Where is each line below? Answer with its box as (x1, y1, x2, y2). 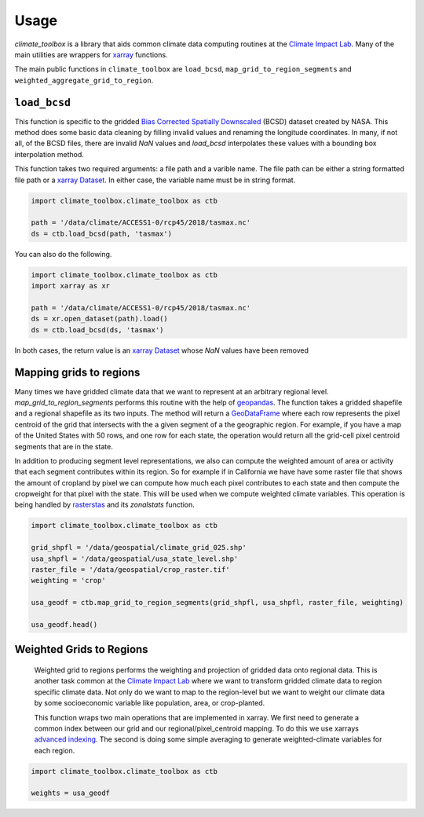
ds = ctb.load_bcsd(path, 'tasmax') (31, 229, 173, 238)
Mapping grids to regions (14, 366, 141, 379)
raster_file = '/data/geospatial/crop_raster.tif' (31, 566, 231, 573)
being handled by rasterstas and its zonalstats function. (14, 500, 196, 510)
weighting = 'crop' (31, 576, 106, 585)
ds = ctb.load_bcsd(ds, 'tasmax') (31, 325, 164, 334)
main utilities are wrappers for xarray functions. (14, 49, 168, 59)
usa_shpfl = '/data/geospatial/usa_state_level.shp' (31, 554, 239, 563)
